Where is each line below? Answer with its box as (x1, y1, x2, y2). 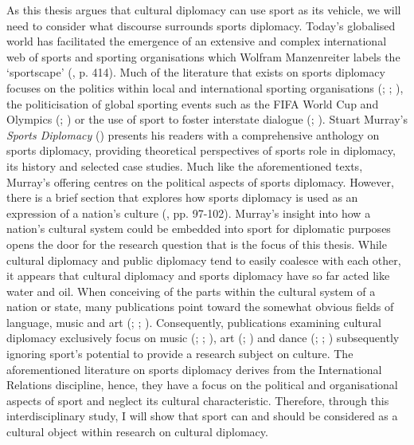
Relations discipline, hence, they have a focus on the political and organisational (6, 376, 398, 393)
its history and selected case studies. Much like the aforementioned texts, (6, 157, 363, 174)
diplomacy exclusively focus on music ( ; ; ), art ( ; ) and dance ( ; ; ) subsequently (6, 329, 400, 346)
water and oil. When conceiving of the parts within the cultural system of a (6, 282, 376, 299)
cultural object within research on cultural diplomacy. (6, 423, 268, 440)
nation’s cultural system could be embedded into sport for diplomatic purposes (6, 220, 391, 237)
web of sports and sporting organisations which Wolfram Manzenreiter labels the (6, 48, 400, 65)
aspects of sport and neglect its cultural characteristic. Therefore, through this (6, 392, 389, 408)
